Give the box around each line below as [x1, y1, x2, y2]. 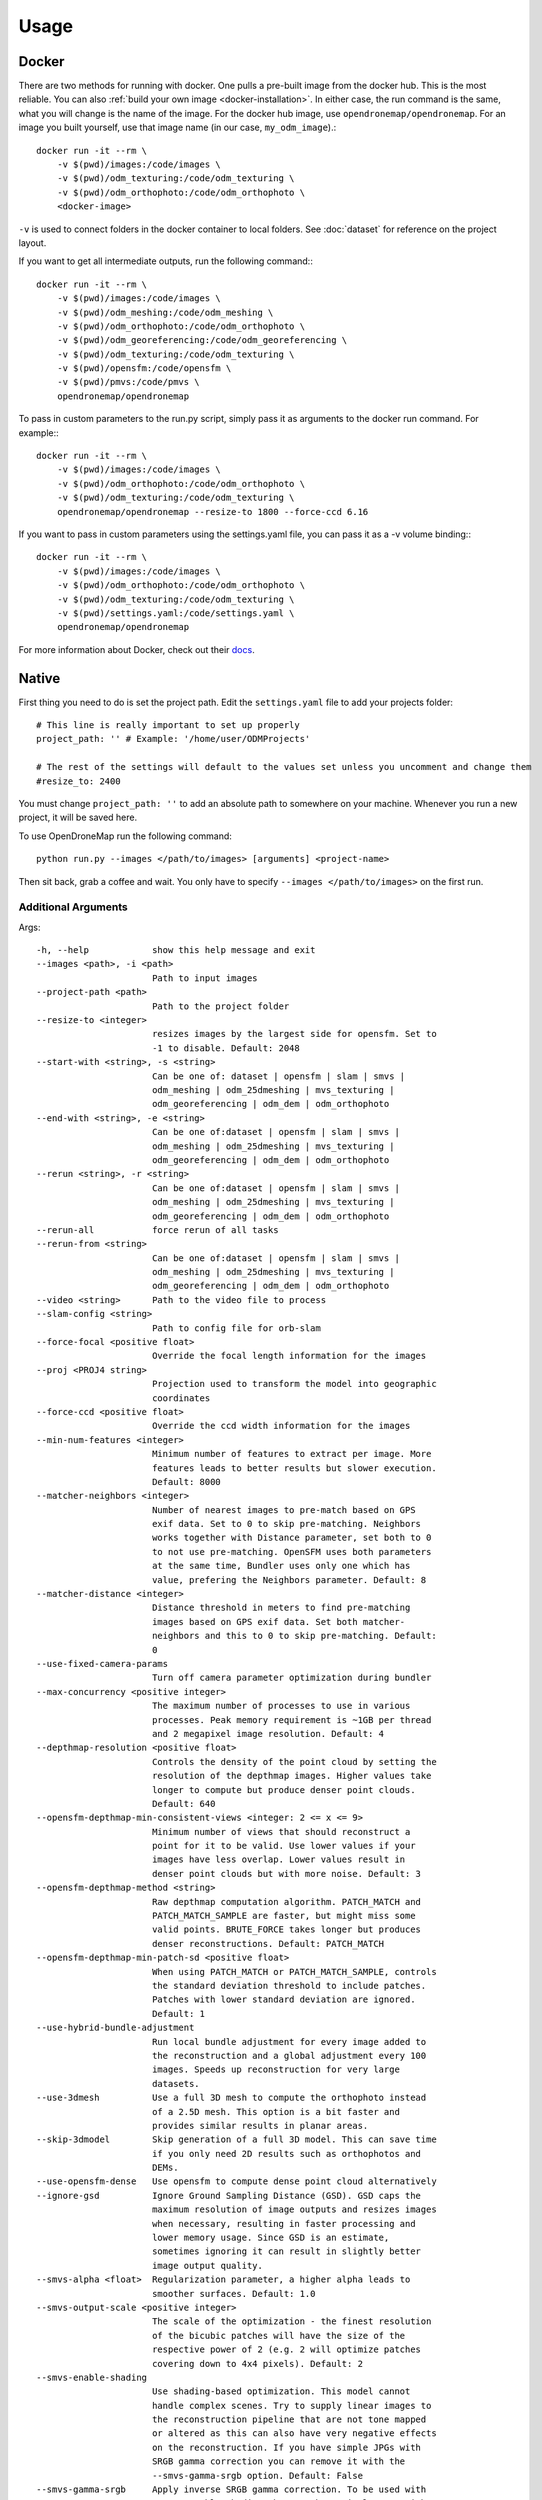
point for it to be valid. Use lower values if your [151, 1840, 416, 1852]
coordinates [151, 1392, 211, 1404]
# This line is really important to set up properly [36, 720, 300, 731]
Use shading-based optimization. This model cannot [151, 2386, 411, 2397]
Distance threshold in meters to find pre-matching [151, 1602, 411, 1614]
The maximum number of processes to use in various [151, 1700, 411, 1712]
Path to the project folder [151, 1000, 290, 1012]
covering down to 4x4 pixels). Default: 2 [151, 2358, 364, 2369]
